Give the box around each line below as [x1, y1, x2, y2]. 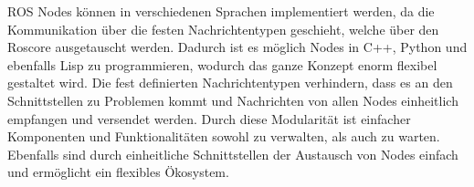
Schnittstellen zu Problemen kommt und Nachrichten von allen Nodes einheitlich [7, 90, 458, 109]
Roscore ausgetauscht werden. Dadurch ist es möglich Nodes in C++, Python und [7, 37, 468, 57]
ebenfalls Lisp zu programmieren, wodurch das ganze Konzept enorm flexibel [7, 55, 437, 74]
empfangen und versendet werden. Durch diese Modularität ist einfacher [7, 109, 411, 128]
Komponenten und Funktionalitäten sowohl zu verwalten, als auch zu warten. [7, 127, 440, 146]
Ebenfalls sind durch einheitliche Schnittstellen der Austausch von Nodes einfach [7, 144, 458, 163]
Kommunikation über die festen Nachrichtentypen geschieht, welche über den [7, 19, 439, 38]
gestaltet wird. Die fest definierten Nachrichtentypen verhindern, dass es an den [7, 73, 453, 92]
